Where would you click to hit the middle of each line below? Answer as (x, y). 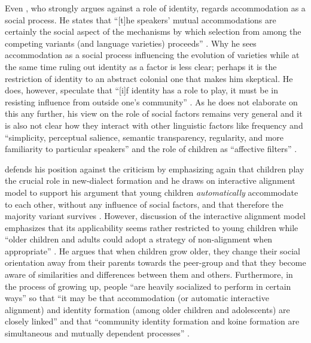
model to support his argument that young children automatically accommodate (152, 192)
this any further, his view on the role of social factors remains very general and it (154, 113)
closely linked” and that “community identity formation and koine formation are (152, 321)
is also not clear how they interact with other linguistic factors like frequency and (154, 125)
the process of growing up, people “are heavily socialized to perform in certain (148, 286)
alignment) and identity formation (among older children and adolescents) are (147, 309)
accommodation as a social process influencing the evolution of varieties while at (152, 55)
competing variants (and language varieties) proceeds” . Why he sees (131, 43)
